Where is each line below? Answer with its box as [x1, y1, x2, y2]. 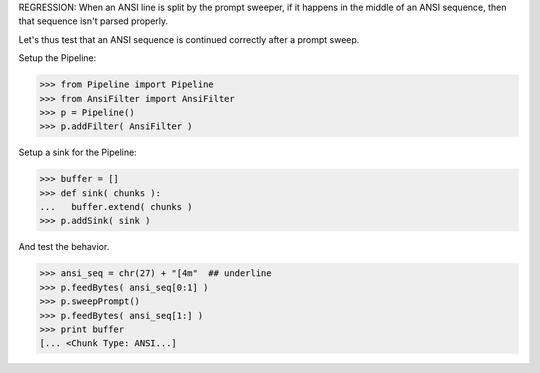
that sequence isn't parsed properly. [18, 15, 169, 27]
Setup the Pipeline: [18, 52, 97, 64]
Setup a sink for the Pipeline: [18, 146, 137, 159]
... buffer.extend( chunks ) [39, 201, 194, 213]
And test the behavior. [18, 241, 110, 253]
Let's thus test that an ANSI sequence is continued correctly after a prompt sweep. [18, 33, 360, 45]
